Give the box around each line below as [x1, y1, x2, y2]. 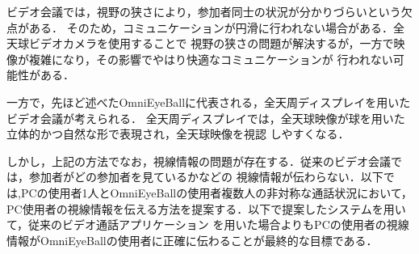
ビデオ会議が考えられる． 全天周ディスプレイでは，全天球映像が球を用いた [6, 109, 405, 126]
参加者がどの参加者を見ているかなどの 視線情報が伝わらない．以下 [28, 168, 383, 185]
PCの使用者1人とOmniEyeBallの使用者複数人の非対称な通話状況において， [20, 184, 413, 201]
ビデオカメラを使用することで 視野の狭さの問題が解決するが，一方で [28, 35, 394, 52]
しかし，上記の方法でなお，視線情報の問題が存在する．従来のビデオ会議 [6, 152, 391, 169]
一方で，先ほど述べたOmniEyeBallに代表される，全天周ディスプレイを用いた [6, 93, 411, 110]
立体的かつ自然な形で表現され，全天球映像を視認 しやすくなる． [6, 125, 350, 142]
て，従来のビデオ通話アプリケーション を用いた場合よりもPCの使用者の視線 [6, 216, 409, 233]
